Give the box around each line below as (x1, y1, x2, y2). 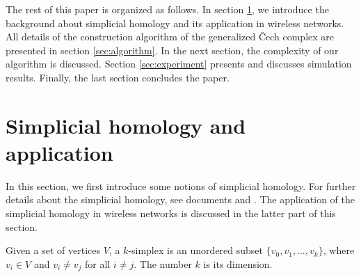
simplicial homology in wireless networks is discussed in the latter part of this (6, 206, 336, 221)
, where (323, 243, 355, 258)
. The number (134, 256, 192, 271)
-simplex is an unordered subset (128, 243, 264, 258)
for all (85, 256, 111, 271)
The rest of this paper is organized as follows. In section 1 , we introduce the (6, 2, 329, 16)
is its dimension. (203, 256, 273, 271)
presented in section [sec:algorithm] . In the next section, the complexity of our (6, 42, 339, 57)
